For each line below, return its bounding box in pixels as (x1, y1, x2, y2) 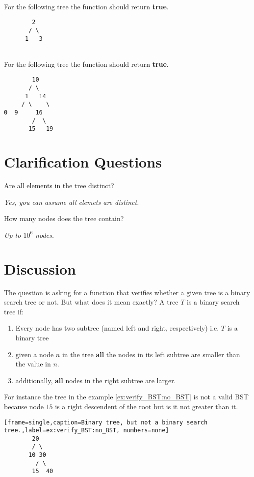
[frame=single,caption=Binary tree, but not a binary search (4, 419, 208, 426)
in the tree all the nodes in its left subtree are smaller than (62, 349, 240, 359)
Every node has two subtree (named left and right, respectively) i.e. (15, 323, 219, 333)
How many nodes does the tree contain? (4, 213, 124, 224)
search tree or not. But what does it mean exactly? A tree (4, 297, 178, 307)
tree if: (4, 306, 24, 316)
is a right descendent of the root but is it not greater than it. (55, 401, 238, 411)
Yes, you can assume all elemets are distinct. (4, 196, 139, 207)
